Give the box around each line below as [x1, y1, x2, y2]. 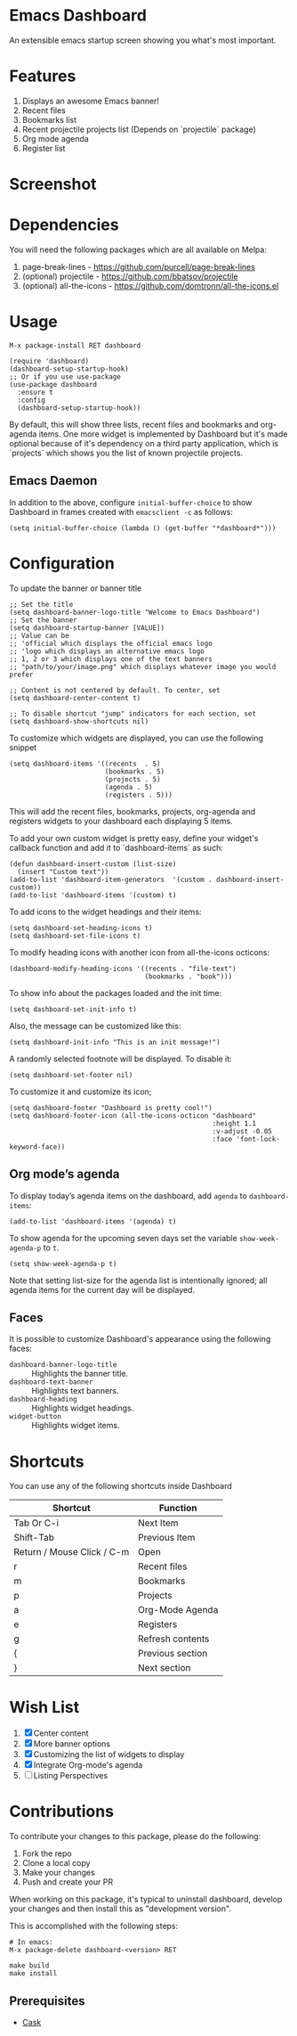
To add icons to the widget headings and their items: [9, 906, 202, 917]
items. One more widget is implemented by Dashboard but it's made [38, 429, 288, 439]
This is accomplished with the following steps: [9, 1921, 179, 1932]
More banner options [33, 1738, 111, 1749]
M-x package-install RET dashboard [9, 340, 141, 350]
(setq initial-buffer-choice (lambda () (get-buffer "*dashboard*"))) [9, 523, 277, 533]
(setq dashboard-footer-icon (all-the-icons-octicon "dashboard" [9, 1111, 256, 1120]
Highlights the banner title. [31, 1369, 129, 1379]
